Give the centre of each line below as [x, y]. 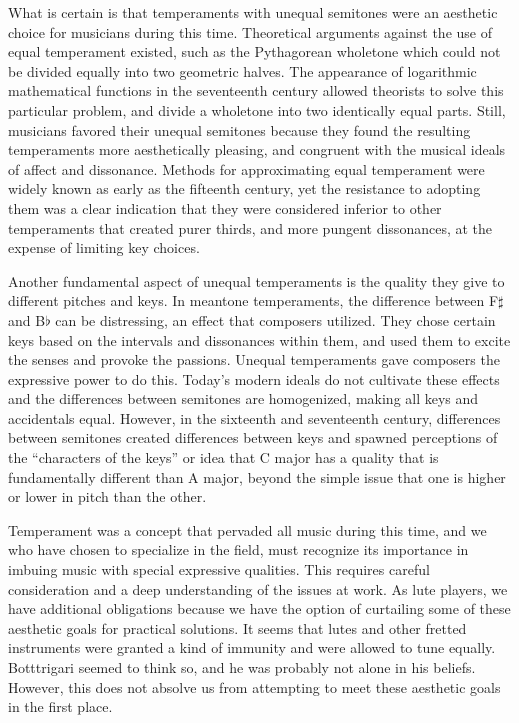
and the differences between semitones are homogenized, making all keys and [243, 398]
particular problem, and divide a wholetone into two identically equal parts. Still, [257, 109]
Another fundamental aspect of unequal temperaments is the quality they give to [256, 280]
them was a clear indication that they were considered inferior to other [225, 207]
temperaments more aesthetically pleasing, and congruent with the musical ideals [257, 149]
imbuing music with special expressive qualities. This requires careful [219, 569]
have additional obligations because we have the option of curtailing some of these [259, 608]
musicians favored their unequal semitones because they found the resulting [239, 129]
